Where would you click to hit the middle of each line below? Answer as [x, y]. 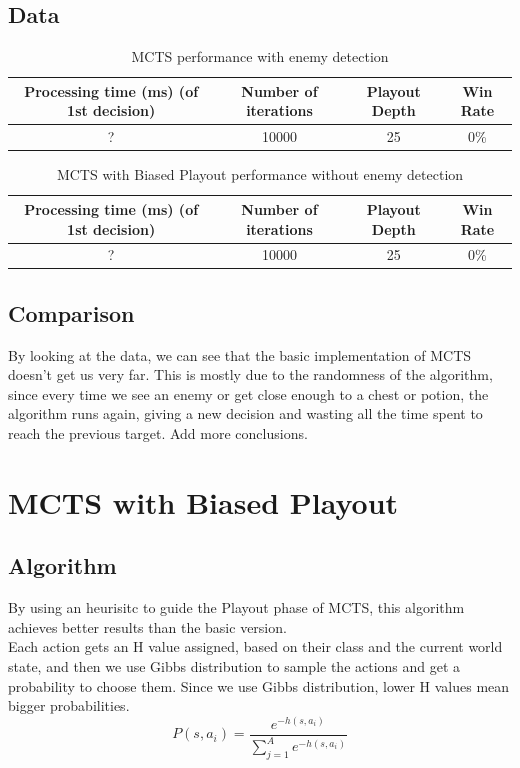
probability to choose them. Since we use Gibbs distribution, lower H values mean [259, 685]
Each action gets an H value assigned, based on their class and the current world [255, 646]
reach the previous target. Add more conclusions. [158, 433]
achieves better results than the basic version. [147, 626]
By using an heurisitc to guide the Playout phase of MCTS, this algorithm [236, 607]
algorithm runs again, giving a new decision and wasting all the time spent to [245, 413]
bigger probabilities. [69, 705]
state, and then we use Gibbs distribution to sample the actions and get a [234, 665]
